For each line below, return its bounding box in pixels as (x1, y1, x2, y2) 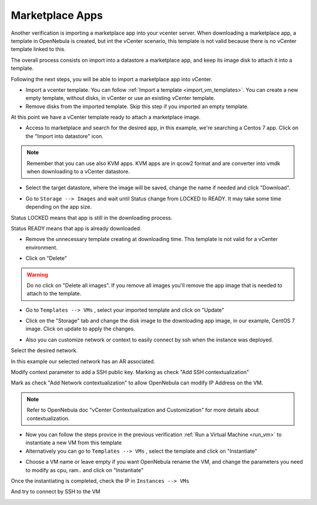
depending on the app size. (25, 203, 92, 210)
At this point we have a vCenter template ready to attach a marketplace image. (11, 113, 201, 121)
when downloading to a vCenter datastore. (26, 168, 130, 175)
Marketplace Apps (11, 9, 103, 22)
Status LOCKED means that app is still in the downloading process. (11, 214, 173, 221)
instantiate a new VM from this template (25, 439, 122, 446)
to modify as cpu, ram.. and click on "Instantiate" (25, 466, 144, 473)
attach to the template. (26, 290, 82, 297)
